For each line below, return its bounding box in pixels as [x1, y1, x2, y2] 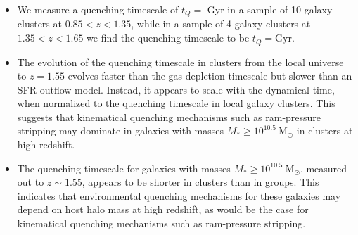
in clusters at [296, 123, 353, 138]
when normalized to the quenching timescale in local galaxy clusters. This [17, 96, 335, 110]
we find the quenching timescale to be [87, 30, 250, 45]
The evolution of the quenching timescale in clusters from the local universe [17, 54, 344, 69]
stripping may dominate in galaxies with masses [17, 123, 224, 138]
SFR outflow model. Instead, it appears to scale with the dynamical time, [17, 82, 335, 96]
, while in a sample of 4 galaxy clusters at [131, 16, 311, 31]
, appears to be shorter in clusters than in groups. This [82, 174, 319, 189]
